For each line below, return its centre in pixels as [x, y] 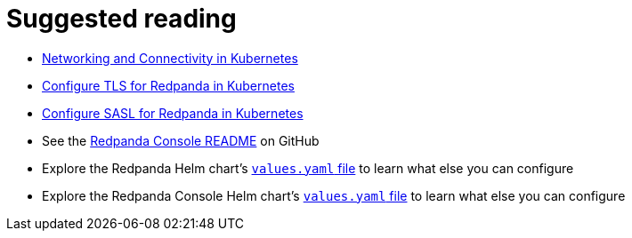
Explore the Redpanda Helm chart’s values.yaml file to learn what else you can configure [308, 168]
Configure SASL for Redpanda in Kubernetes [173, 113]
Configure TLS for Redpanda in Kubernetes [168, 85]
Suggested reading [122, 19]
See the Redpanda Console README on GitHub [181, 140]
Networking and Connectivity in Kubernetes [170, 58]
